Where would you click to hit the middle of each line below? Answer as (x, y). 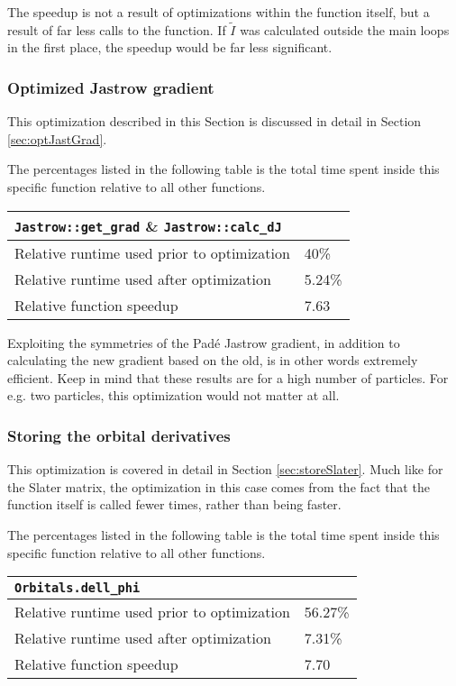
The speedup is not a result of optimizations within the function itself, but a (219, 12)
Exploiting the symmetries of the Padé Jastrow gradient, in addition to (204, 342)
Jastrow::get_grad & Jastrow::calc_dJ (148, 225)
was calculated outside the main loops (345, 29)
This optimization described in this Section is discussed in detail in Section (214, 121)
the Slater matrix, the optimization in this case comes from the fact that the (219, 486)
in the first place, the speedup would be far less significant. (170, 47)
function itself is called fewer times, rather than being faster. (174, 504)
